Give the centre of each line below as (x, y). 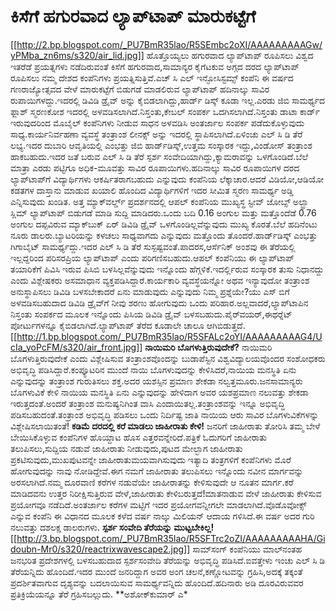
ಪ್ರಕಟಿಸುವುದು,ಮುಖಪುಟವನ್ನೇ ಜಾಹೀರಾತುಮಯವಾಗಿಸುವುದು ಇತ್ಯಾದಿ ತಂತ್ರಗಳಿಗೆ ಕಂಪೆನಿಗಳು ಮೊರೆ (151, 459)
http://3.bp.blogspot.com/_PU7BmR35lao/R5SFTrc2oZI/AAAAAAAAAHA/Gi (171, 538)
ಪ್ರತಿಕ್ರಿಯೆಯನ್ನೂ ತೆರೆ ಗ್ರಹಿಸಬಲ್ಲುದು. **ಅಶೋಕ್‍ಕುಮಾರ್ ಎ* (99, 594)
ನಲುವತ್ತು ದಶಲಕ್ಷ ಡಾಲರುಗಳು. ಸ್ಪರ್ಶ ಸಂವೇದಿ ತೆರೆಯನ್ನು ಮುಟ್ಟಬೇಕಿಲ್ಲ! (112, 527)
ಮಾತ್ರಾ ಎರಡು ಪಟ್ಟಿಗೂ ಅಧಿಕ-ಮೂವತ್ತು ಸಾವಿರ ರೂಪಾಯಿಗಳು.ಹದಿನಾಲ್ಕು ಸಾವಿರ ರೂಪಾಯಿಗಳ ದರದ (155, 167)
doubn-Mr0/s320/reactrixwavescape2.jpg (97, 549)
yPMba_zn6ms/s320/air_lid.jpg (74, 55)
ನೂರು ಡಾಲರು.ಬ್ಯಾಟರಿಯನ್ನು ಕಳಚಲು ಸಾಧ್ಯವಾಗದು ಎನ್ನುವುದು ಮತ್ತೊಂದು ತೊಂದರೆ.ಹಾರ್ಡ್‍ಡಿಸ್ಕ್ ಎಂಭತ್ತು (164, 235)
